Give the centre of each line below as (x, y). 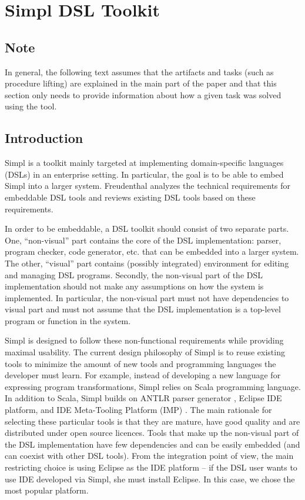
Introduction (44, 138)
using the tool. (31, 106)
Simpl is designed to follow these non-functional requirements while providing (144, 340)
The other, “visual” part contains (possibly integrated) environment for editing (147, 263)
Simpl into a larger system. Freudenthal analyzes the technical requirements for (148, 186)
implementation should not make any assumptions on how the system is (134, 286)
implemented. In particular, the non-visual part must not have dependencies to (147, 297)
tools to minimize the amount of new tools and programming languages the (140, 363)
